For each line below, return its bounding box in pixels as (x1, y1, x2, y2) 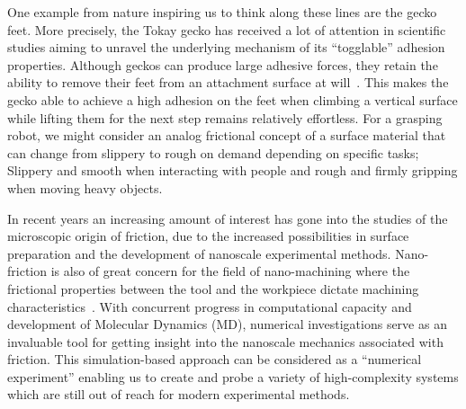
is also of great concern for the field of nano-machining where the (50, 262, 410, 280)
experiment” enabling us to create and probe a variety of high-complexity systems (7, 367, 459, 386)
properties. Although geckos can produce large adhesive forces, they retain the (7, 55, 438, 74)
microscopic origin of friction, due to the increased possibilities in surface (7, 227, 409, 245)
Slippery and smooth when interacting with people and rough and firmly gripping (7, 161, 458, 180)
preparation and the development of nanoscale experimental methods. (7, 244, 391, 262)
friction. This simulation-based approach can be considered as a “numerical (7, 350, 422, 369)
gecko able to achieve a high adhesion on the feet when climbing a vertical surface (7, 90, 458, 109)
